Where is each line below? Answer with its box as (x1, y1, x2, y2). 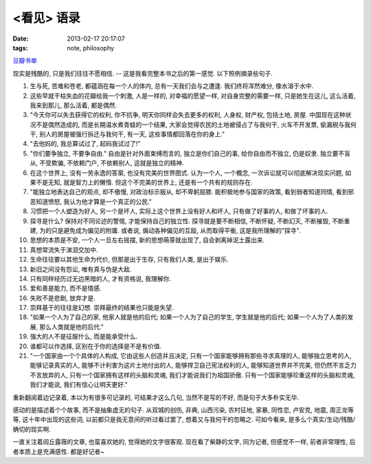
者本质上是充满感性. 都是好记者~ (12, 447, 105, 456)
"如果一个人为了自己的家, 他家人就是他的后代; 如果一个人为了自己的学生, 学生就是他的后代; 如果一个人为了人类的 (30, 313, 348, 321)
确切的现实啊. (12, 425, 52, 433)
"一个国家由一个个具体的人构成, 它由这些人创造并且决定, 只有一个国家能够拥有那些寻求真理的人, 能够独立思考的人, (30, 352, 352, 360)
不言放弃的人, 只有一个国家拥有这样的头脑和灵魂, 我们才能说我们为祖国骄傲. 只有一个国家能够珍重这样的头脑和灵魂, (30, 370, 355, 379)
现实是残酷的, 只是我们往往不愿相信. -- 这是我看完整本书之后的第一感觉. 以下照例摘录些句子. (12, 69, 273, 77)
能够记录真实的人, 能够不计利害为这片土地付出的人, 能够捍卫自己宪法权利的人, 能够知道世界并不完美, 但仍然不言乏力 (30, 361, 357, 370)
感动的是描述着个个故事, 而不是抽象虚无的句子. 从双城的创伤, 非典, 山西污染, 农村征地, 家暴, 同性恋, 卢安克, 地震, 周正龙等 (12, 406, 354, 414)
